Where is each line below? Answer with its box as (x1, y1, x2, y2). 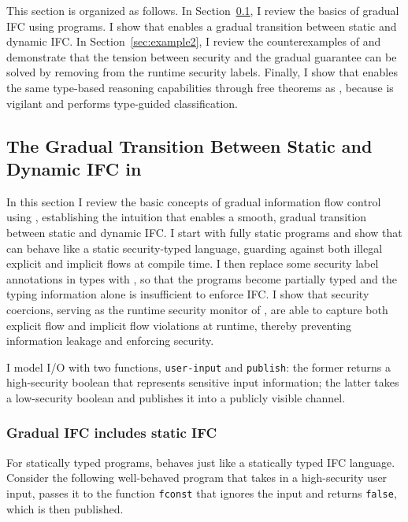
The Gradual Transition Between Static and (6, 133, 373, 157)
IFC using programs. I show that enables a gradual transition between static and (6, 17, 397, 34)
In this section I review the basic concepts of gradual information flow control (6, 193, 381, 209)
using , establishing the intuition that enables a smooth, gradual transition (6, 209, 367, 225)
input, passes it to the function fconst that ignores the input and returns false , (6, 484, 397, 501)
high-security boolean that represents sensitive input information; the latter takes (6, 374, 399, 391)
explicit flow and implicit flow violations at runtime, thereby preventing (6, 317, 352, 333)
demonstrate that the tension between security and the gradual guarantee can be (6, 48, 397, 65)
